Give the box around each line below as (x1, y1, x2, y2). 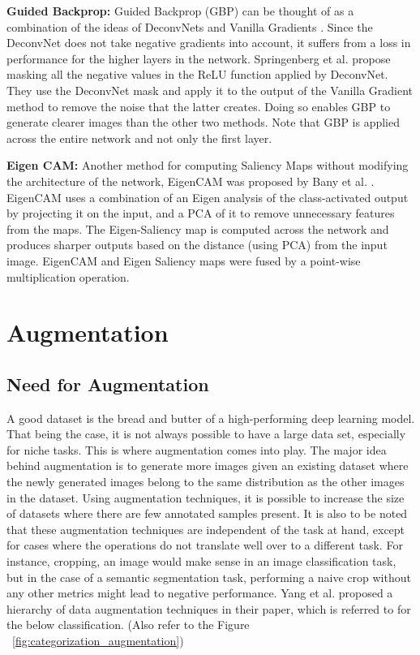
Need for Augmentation (6, 371, 209, 396)
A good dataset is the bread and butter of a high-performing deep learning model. (6, 409, 415, 426)
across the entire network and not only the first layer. (6, 129, 272, 146)
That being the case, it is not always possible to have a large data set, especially (6, 425, 406, 442)
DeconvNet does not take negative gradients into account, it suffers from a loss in (6, 34, 411, 51)
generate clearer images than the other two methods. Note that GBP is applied (6, 114, 401, 131)
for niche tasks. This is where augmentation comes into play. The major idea (6, 441, 387, 458)
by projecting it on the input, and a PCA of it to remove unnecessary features (6, 205, 395, 222)
